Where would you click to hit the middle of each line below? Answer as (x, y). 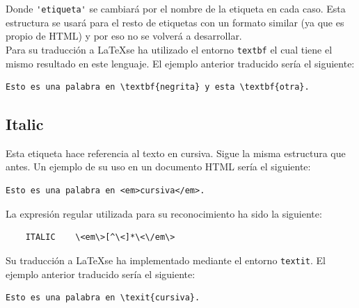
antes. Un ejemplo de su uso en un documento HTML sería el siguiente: (158, 167)
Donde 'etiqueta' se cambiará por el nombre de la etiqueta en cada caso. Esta (176, 8)
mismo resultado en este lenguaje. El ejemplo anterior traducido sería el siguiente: (180, 63)
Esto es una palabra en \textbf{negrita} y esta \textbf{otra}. (158, 87)
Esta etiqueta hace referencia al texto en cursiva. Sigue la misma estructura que (176, 153)
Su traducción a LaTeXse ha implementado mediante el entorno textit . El (166, 260)
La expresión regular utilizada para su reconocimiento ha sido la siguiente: (164, 213)
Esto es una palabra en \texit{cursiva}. (103, 298)
